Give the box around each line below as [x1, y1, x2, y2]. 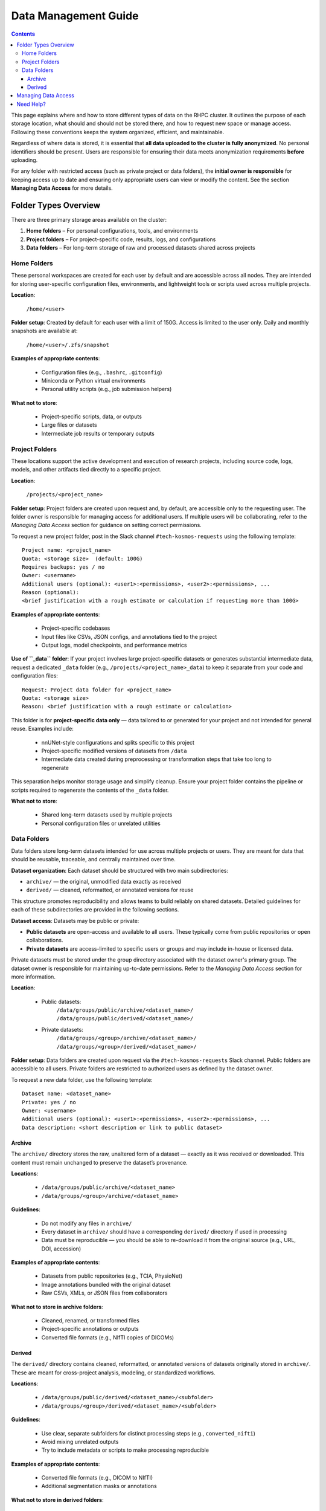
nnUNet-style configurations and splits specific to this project [41, 739, 194, 746]
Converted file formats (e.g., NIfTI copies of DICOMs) [41, 1333, 174, 1341]
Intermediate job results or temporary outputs [41, 430, 155, 437]
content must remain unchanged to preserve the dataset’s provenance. [11, 1159, 188, 1166]
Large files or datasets [41, 421, 97, 429]
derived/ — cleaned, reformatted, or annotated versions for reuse [26, 886, 194, 894]
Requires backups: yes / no [22, 563, 105, 571]
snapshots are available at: [11, 327, 78, 335]
